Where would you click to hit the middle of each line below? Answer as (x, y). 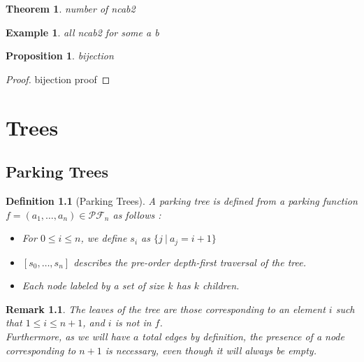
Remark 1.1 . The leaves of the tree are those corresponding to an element (166, 309)
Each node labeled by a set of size (93, 285)
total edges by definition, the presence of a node (243, 336)
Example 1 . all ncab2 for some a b (82, 32)
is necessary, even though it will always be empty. (211, 350)
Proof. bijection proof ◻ (58, 79)
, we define (104, 238)
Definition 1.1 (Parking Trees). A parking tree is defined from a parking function (182, 200)
